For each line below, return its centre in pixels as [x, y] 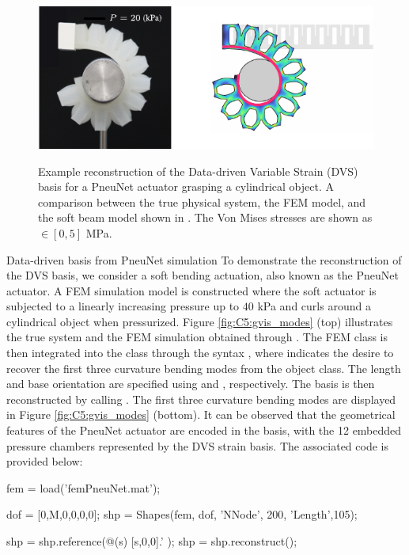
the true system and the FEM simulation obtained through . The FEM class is [197, 337]
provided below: [45, 461]
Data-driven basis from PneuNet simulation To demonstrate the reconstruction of [204, 259]
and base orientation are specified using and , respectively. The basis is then [191, 384]
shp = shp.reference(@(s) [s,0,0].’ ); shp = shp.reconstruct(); [152, 541]
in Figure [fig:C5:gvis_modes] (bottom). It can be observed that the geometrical [201, 414]
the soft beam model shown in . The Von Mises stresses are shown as [205, 217]
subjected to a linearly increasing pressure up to [123, 306]
